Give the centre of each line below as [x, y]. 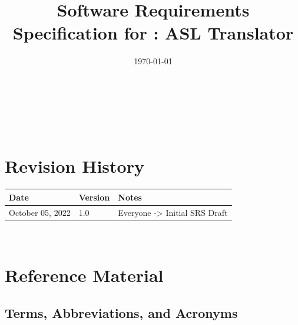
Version [94, 197]
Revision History [74, 166]
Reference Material [84, 275]
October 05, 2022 [40, 212]
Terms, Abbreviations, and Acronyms [121, 313]
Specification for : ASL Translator [153, 33]
